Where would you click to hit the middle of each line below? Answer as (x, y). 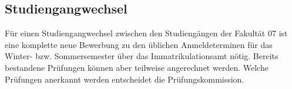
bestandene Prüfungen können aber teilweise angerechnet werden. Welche (137, 67)
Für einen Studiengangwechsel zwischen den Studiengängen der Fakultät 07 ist (146, 33)
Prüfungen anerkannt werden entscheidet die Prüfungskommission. (125, 79)
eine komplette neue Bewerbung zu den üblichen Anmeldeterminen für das (139, 44)
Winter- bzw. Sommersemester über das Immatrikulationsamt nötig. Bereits (142, 56)
